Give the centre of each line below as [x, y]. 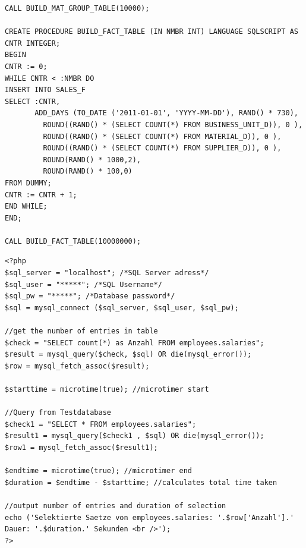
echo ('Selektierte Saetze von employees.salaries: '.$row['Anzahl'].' [149, 517]
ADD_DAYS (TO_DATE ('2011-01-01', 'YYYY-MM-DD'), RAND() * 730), [166, 113]
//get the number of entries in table [81, 331]
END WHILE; [26, 207]
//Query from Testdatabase [58, 413]
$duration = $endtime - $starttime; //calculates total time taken [141, 482]
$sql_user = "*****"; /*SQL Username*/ [83, 284]
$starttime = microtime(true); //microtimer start [107, 389]
